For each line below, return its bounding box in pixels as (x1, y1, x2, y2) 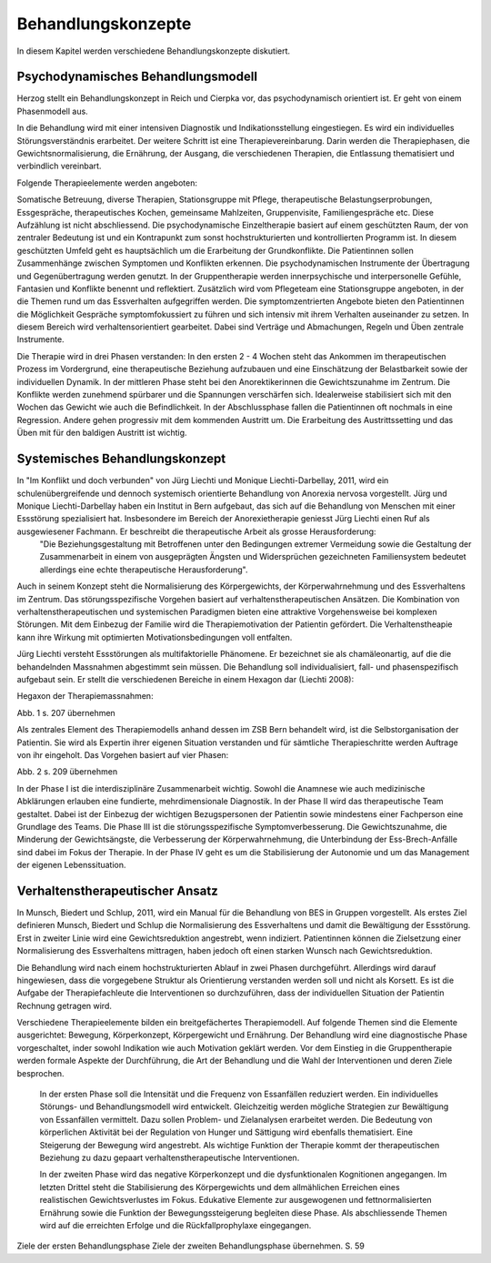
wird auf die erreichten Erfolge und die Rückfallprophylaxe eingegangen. (39, 1219, 312, 1230)
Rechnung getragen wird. (16, 1000, 113, 1011)
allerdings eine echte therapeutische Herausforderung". (39, 564, 248, 575)
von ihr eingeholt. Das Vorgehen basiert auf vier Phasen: (16, 749, 229, 760)
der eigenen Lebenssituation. (16, 860, 126, 871)
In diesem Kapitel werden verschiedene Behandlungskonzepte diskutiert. (16, 45, 291, 56)
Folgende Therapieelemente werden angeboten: (16, 177, 197, 188)
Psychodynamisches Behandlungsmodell (16, 69, 258, 85)
